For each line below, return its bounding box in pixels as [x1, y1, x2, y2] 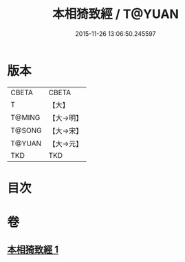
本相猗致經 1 [7, 244, 59, 256]
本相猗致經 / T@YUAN [52, 6, 179, 22]
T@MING [10, 112, 41, 122]
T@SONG [10, 125, 43, 135]
